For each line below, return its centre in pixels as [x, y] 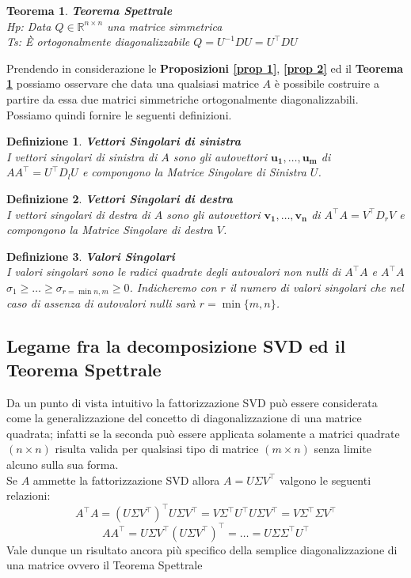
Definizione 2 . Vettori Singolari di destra [120, 198]
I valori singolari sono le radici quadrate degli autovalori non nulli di [174, 272]
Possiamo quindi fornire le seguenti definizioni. [119, 114]
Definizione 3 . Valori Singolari [91, 256]
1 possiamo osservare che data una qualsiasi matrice [133, 83]
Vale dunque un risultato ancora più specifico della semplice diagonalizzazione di [202, 549]
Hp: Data [29, 26]
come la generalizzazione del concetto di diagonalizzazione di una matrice [184, 418]
